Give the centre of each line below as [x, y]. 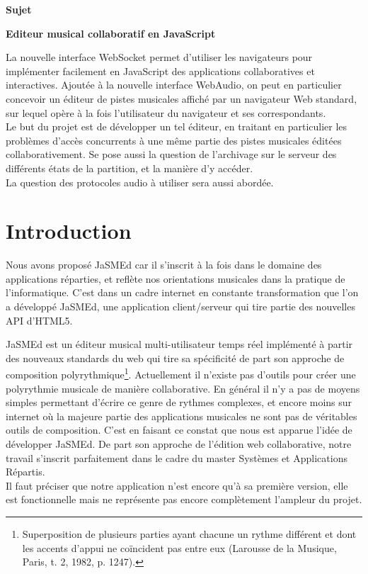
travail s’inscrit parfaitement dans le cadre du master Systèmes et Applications [177, 457]
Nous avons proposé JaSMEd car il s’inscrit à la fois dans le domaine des [164, 265]
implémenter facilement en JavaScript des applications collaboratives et [160, 71]
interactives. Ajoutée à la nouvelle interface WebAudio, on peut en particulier [174, 85]
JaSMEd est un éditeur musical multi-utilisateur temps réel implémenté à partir [179, 344]
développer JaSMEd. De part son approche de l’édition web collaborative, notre [179, 444]
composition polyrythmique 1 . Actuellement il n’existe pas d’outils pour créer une [181, 373]
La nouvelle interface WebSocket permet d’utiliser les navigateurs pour [159, 57]
